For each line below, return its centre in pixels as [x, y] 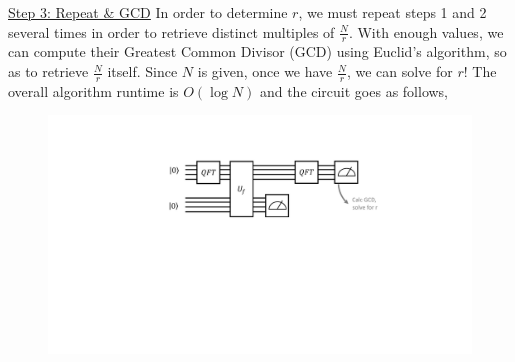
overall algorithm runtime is [93, 90]
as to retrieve [48, 71]
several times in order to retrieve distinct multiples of [171, 31]
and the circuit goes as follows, [354, 90]
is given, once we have [265, 71]
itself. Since [142, 71]
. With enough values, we [426, 31]
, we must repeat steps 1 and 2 [392, 12]
